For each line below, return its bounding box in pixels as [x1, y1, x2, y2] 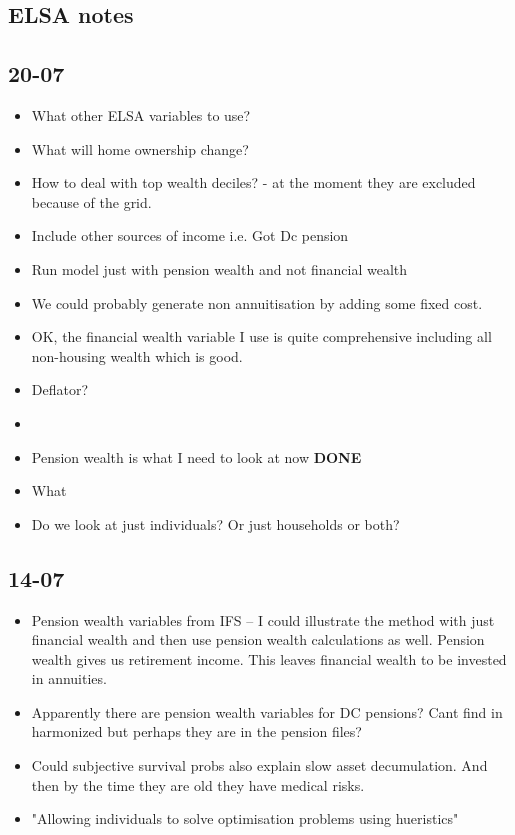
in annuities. [31, 668, 107, 689]
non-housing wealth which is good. [31, 345, 243, 366]
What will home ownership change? [31, 138, 249, 159]
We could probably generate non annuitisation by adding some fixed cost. [31, 292, 483, 313]
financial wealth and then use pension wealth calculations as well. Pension [31, 629, 485, 650]
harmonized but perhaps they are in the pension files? [31, 721, 362, 742]
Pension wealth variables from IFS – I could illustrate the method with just [31, 609, 495, 630]
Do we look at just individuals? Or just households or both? [31, 513, 400, 534]
